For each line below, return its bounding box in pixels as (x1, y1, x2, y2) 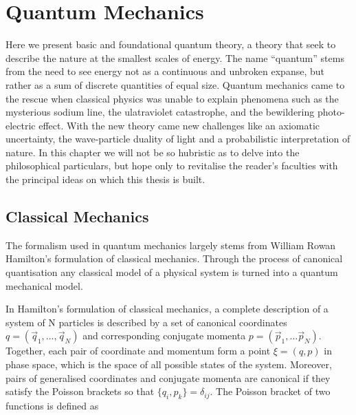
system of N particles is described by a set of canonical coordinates (5, 315, 287, 329)
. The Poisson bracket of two (210, 384, 331, 398)
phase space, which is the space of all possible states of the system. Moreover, (5, 357, 332, 372)
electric (5, 118, 36, 132)
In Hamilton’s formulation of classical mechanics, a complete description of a (5, 301, 329, 316)
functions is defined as (5, 398, 99, 412)
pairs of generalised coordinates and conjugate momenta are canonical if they (5, 370, 331, 385)
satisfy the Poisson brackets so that (5, 384, 155, 398)
